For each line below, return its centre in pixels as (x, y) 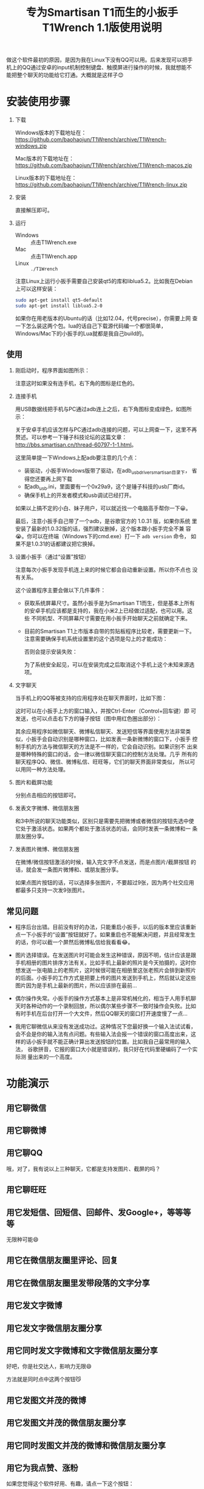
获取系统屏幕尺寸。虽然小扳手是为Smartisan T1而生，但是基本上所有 (110, 603)
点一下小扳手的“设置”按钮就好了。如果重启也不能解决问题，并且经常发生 (105, 935)
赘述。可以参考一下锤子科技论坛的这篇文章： (71, 437)
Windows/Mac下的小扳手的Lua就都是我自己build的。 (81, 333)
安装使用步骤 (39, 102)
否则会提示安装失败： (51, 652)
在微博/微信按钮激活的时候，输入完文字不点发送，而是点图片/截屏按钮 (102, 862)
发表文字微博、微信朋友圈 (47, 808)
